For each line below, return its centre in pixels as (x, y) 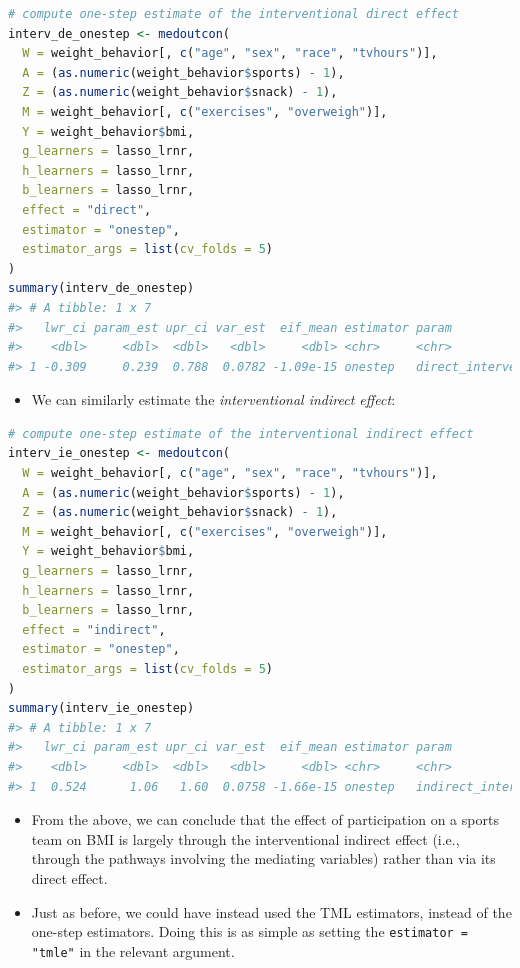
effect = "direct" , (87, 209)
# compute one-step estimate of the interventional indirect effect (241, 433)
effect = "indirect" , (94, 629)
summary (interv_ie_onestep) (101, 708)
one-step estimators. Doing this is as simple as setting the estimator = (250, 931)
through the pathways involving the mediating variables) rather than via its (263, 858)
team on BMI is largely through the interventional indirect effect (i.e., (245, 838)
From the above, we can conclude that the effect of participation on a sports (265, 819)
